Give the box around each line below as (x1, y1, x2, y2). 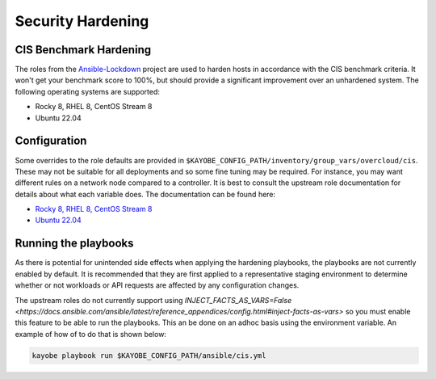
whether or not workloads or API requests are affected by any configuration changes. (15, 280, 300, 290)
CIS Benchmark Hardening (15, 43, 152, 57)
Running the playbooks (15, 237, 134, 251)
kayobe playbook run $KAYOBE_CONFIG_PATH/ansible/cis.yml (31, 351, 266, 360)
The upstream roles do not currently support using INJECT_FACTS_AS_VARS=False (15, 295, 292, 305)
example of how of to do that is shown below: (15, 329, 167, 339)
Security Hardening (15, 12, 149, 30)
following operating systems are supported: (15, 86, 161, 96)
